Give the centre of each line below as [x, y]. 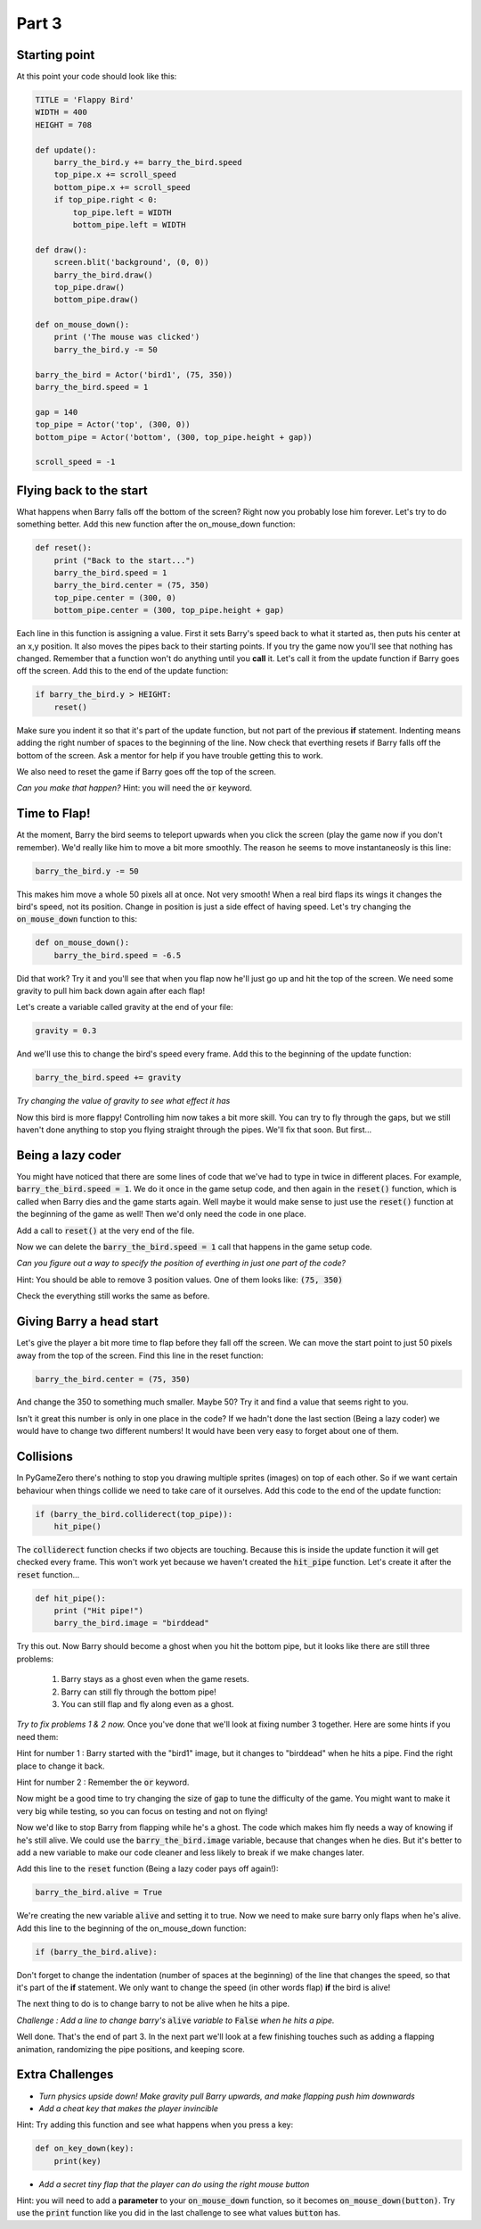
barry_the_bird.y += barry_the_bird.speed [148, 162]
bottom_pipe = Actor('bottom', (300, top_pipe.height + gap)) [174, 437]
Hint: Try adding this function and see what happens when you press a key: [155, 2125]
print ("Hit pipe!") [99, 1611]
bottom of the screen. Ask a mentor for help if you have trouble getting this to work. [170, 755]
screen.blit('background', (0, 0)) [131, 262]
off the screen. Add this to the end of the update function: [122, 671]
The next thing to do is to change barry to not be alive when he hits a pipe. [153, 2004]
